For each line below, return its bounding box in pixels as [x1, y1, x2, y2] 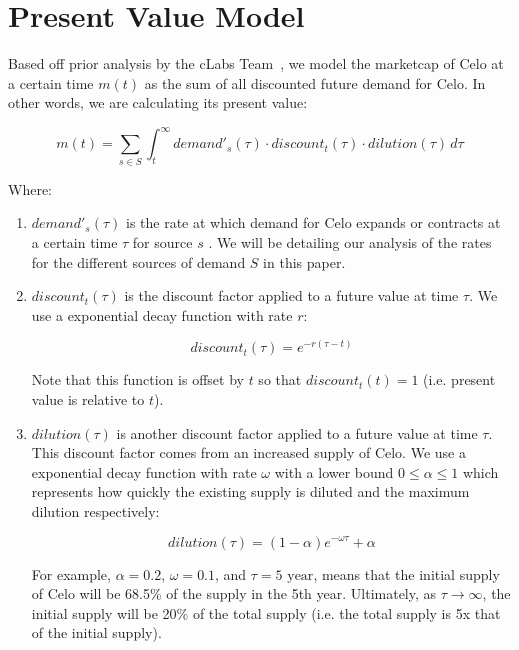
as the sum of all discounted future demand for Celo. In [144, 72, 486, 93]
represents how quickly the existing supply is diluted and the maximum [31, 481, 470, 502]
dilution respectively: [31, 500, 160, 521]
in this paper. [263, 251, 346, 272]
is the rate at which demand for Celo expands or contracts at [126, 212, 501, 233]
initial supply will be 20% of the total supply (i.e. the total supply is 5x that [31, 602, 501, 623]
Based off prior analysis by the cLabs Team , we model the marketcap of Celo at [8, 53, 504, 74]
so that [258, 369, 302, 390]
